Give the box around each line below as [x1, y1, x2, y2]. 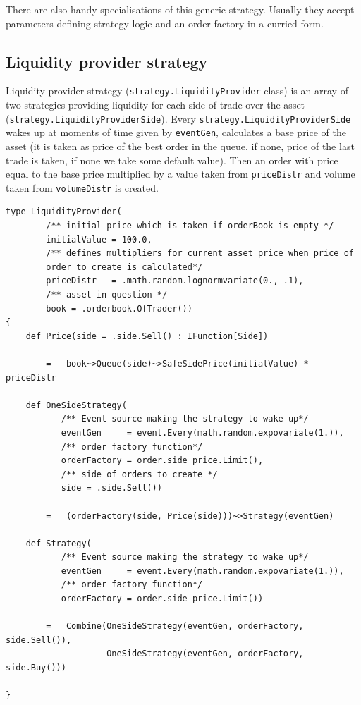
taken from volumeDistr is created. [6, 180, 159, 195]
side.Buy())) [6, 663, 66, 673]
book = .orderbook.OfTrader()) [46, 303, 192, 314]
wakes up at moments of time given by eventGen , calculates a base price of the [6, 125, 346, 140]
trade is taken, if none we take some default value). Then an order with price [6, 152, 338, 167]
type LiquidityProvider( [6, 207, 122, 217]
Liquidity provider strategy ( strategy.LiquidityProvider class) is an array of [6, 83, 348, 98]
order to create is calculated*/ [46, 262, 203, 272]
